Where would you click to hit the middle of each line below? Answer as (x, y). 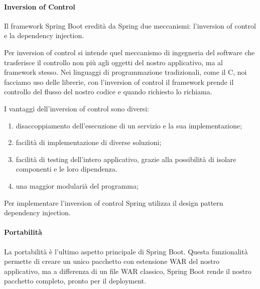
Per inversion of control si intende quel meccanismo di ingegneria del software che (129, 52)
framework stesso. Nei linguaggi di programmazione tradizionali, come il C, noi (125, 72)
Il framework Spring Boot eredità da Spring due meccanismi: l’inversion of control (130, 25)
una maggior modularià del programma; (77, 185)
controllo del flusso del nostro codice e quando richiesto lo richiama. (108, 92)
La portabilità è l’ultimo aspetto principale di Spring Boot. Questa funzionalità (126, 251)
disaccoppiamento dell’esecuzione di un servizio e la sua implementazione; (129, 125)
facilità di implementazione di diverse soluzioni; (89, 142)
